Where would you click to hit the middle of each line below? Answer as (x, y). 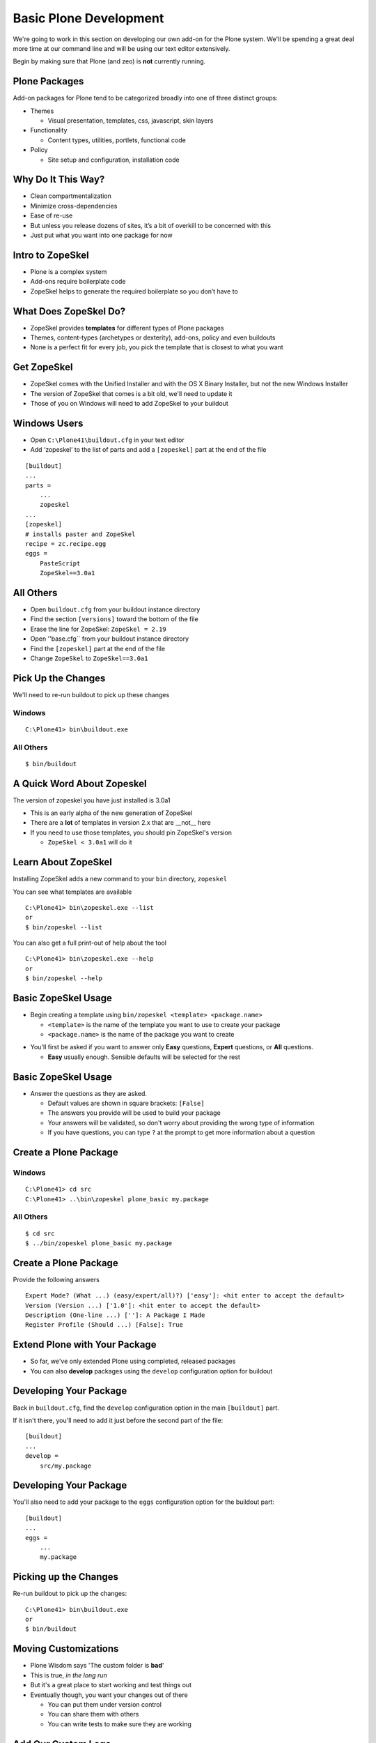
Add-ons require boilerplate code (78, 282)
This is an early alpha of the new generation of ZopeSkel (111, 813)
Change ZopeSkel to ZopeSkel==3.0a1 (89, 658)
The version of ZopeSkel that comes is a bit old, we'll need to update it (131, 393)
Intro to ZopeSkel (51, 255)
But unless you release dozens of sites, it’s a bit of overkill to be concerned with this (151, 225)
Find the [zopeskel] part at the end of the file (98, 648)
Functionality (49, 130)
